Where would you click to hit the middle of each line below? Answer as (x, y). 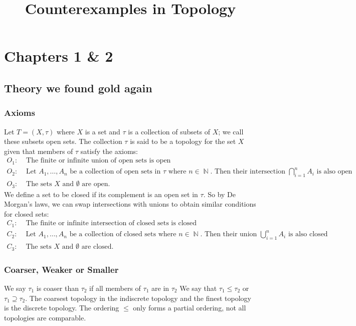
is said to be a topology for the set (183, 141)
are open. (96, 184)
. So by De (220, 194)
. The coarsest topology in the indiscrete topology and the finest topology (138, 298)
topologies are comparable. (45, 317)
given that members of (39, 151)
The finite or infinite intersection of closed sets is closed (111, 223)
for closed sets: (27, 213)
